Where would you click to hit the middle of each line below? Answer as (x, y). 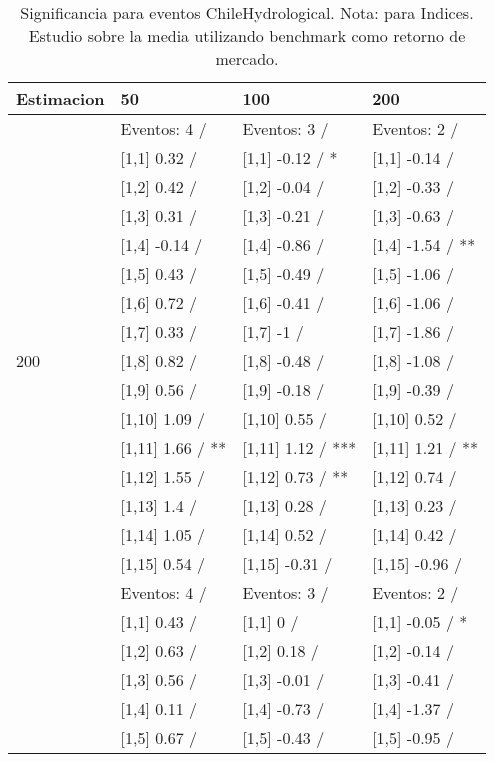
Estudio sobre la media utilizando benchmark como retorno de (247, 35)
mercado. (247, 58)
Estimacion (60, 98)
